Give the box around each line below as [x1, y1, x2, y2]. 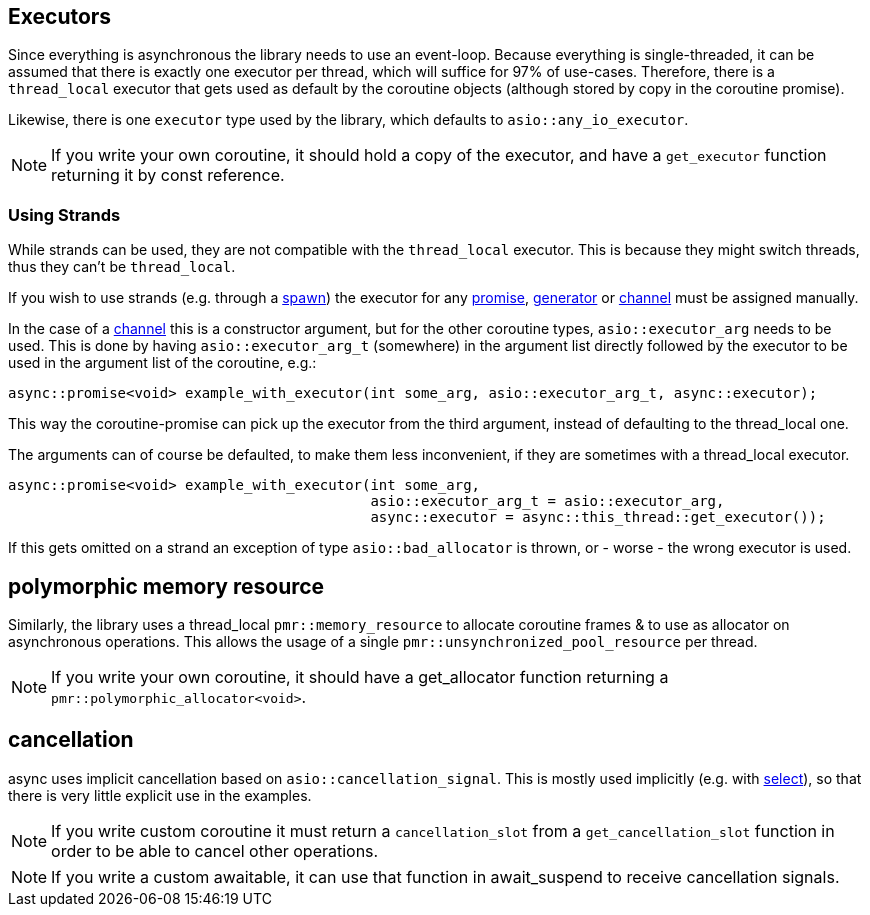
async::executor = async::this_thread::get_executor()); [370, 509, 826, 526]
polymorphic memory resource [8, 573, 325, 599]
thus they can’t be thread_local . [8, 258, 236, 276]
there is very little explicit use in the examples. [8, 786, 312, 804]
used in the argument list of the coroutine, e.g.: [8, 354, 317, 372]
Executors [8, 4, 112, 29]
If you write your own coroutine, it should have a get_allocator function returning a [51, 667, 669, 688]
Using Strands [8, 204, 121, 225]
